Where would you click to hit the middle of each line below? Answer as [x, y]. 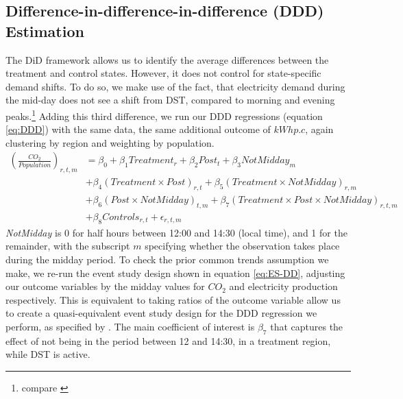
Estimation [45, 31]
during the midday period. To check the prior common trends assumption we [167, 259]
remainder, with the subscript [68, 246]
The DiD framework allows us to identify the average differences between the [167, 59]
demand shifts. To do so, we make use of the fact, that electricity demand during [175, 86]
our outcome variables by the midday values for [105, 286]
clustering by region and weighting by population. [110, 142]
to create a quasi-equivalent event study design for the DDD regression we [161, 313]
